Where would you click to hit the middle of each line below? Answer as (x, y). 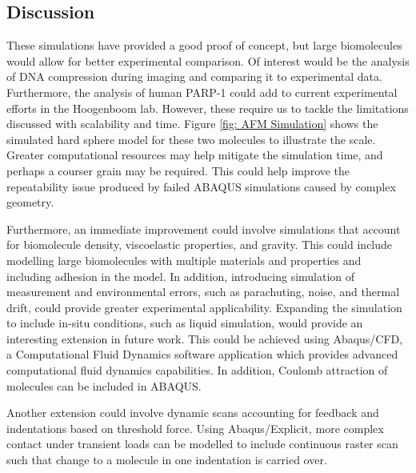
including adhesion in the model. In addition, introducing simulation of (181, 276)
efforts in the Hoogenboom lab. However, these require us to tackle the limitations (208, 108)
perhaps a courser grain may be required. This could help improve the (178, 170)
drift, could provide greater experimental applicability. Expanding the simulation (204, 307)
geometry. (30, 202)
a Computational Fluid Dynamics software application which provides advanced (202, 354)
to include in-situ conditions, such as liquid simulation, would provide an (185, 323)
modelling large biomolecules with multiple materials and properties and (184, 260)
